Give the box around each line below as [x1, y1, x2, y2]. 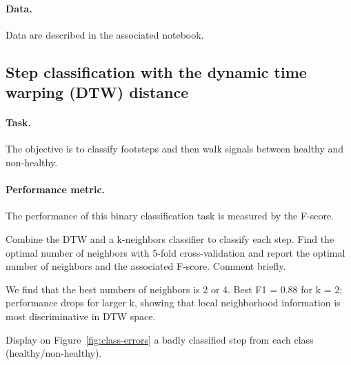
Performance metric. [6, 182, 106, 197]
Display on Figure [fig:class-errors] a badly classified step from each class [6, 332, 314, 346]
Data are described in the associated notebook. [6, 27, 204, 41]
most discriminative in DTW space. [6, 308, 156, 323]
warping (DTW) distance [6, 81, 189, 103]
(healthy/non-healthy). [6, 346, 102, 360]
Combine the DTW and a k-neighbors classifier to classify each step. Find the [6, 231, 334, 246]
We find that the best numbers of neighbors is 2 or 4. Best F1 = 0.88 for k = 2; [6, 282, 343, 296]
